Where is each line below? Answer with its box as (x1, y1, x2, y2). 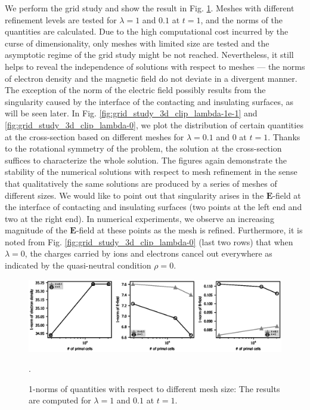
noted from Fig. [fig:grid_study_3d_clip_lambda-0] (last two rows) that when (5, 235, 293, 248)
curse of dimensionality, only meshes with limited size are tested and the (5, 36, 269, 49)
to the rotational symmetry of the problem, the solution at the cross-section (5, 142, 282, 155)
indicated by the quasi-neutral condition (5, 259, 151, 272)
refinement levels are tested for (5, 13, 117, 26)
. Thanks (268, 130, 300, 143)
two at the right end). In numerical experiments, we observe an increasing (5, 212, 274, 224)
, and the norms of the (200, 13, 283, 26)
